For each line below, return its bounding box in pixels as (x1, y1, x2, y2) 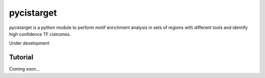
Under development (9, 40, 50, 46)
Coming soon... (9, 66, 40, 72)
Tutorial (9, 53, 34, 61)
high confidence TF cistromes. (9, 31, 71, 37)
